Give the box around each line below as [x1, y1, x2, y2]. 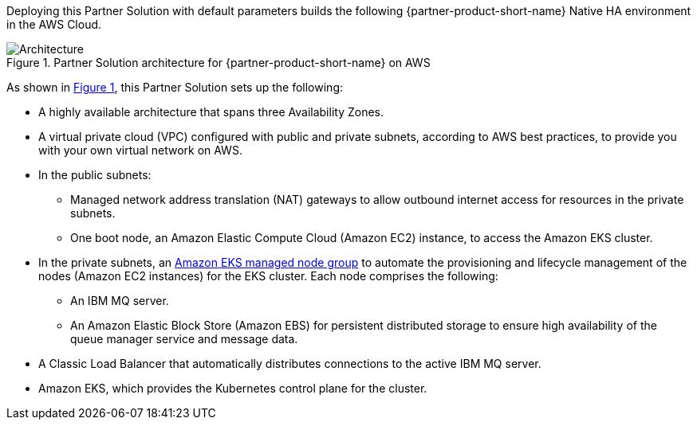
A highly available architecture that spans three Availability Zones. [38, 105, 384, 119]
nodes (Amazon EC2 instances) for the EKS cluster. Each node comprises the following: [38, 269, 498, 283]
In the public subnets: [38, 168, 152, 182]
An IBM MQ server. [70, 294, 169, 307]
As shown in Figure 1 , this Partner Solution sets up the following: [6, 80, 343, 94]
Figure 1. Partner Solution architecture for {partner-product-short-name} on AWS [6, 56, 431, 69]
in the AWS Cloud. [6, 18, 102, 31]
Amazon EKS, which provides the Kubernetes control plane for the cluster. [38, 381, 427, 395]
